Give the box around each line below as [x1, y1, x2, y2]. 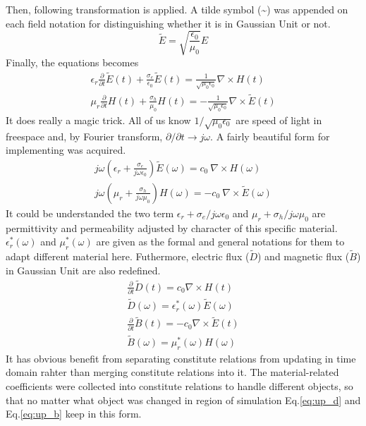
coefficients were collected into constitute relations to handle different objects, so [6, 378, 353, 393]
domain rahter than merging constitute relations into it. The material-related [6, 365, 339, 379]
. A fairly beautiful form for [210, 128, 330, 143]
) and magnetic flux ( [257, 249, 350, 264]
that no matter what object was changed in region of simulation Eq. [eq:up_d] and [6, 392, 361, 407]
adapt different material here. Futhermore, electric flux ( [6, 249, 250, 264]
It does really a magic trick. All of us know [6, 112, 191, 127]
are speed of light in [236, 112, 322, 127]
